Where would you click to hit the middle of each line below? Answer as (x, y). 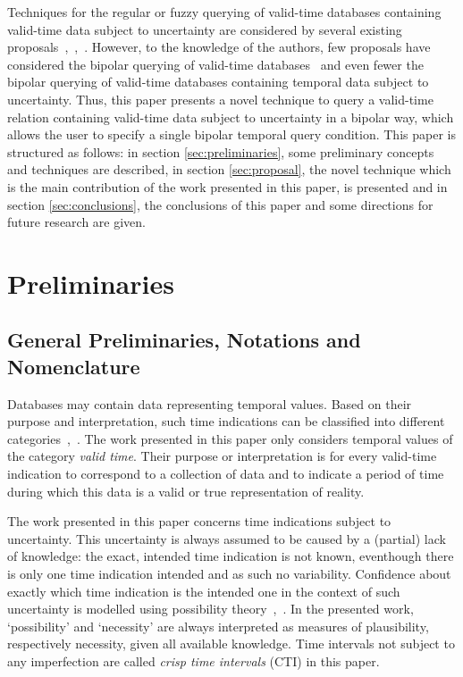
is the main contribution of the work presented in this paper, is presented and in (227, 186)
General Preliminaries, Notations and (184, 340)
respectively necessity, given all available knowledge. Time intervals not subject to (231, 644)
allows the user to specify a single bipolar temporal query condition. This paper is (231, 134)
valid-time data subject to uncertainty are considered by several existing (205, 29)
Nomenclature (74, 366)
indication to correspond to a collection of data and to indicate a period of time (226, 474)
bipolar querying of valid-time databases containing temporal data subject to (218, 82)
